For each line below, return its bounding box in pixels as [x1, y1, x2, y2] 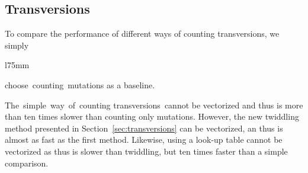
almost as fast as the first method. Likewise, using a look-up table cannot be [5, 133, 283, 146]
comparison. [5, 156, 49, 169]
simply [5, 39, 29, 51]
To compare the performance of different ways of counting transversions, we [5, 27, 280, 40]
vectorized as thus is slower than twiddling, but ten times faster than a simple [5, 145, 288, 157]
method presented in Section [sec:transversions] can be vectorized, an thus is [5, 121, 283, 134]
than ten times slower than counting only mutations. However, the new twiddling [5, 110, 299, 123]
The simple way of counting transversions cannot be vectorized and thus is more [5, 98, 303, 111]
